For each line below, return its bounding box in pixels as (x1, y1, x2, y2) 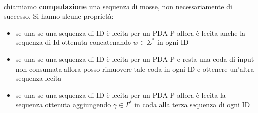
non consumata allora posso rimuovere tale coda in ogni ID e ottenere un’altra (15, 63, 254, 74)
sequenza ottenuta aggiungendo (15, 99, 111, 110)
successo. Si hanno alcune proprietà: (4, 11, 114, 21)
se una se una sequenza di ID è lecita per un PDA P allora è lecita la (15, 89, 226, 100)
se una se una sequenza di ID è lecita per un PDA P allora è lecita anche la (15, 27, 246, 38)
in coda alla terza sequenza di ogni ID (134, 99, 250, 110)
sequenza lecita (15, 73, 62, 83)
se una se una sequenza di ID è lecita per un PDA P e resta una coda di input (15, 53, 254, 64)
